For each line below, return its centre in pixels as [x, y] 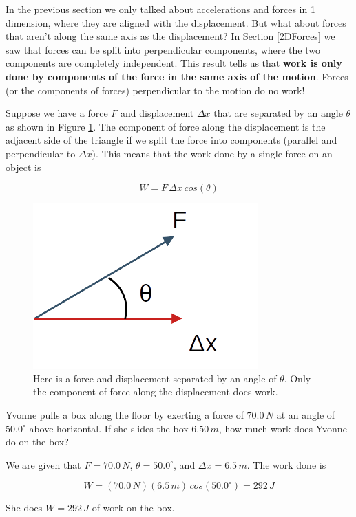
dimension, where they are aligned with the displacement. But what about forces [176, 22]
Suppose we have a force [57, 113]
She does [24, 508]
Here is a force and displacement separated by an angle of [155, 378]
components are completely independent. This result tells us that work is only [174, 63]
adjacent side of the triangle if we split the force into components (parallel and [171, 140]
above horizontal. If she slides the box [109, 428]
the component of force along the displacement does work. [156, 392]
